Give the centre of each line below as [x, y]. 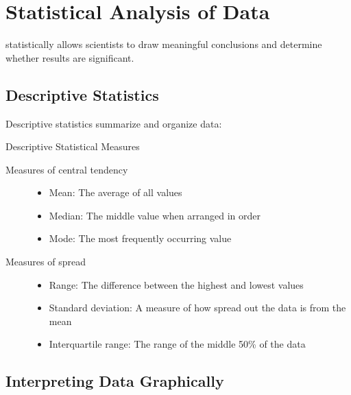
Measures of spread [46, 262]
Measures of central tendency [67, 169]
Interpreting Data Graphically [115, 381]
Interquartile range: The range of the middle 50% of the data [177, 344]
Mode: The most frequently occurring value [140, 238]
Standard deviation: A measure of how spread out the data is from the [197, 308]
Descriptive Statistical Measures [73, 146]
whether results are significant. [70, 57]
